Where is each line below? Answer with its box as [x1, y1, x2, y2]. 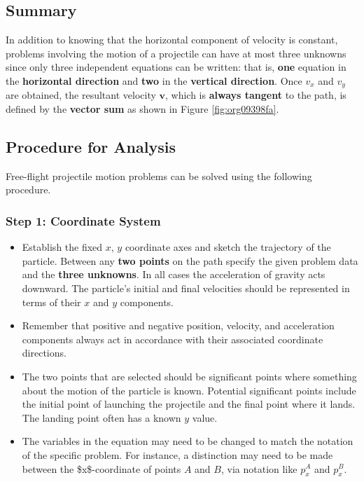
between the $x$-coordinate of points [22, 461, 181, 476]
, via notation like [220, 461, 297, 476]
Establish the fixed [22, 240, 103, 254]
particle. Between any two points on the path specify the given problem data [22, 253, 358, 268]
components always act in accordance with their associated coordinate [22, 331, 323, 346]
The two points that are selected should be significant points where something [22, 369, 357, 383]
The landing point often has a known [22, 410, 181, 425]
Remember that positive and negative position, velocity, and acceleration [22, 318, 335, 333]
